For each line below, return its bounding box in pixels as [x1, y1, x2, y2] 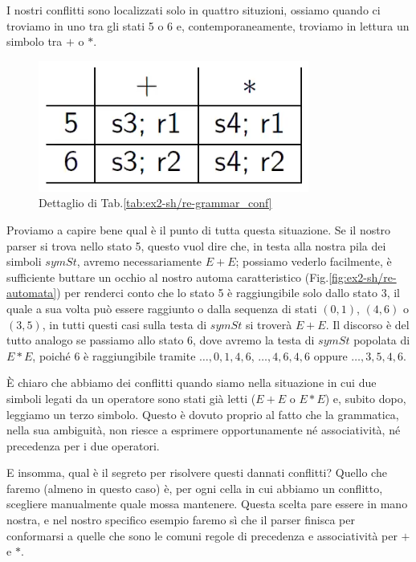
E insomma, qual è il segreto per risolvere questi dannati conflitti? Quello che [6, 464, 387, 481]
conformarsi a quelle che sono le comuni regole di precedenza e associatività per [6, 527, 398, 544]
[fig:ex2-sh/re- [328, 268, 397, 285]
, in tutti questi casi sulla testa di [42, 316, 207, 332]
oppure [313, 347, 348, 364]
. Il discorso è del [325, 316, 410, 332]
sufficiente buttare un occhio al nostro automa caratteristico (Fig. [6, 268, 329, 285]
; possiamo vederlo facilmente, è [235, 253, 392, 270]
